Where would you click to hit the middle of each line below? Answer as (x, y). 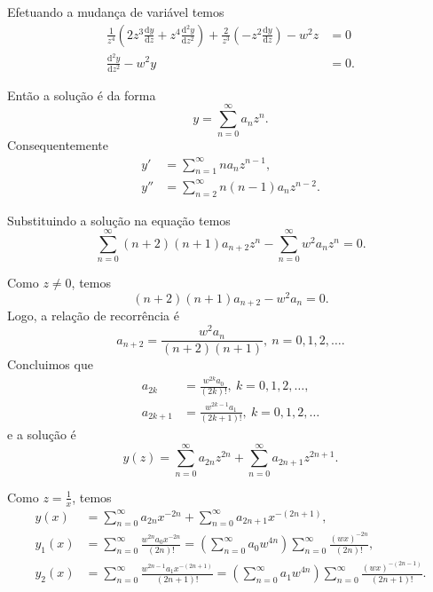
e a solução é (42, 434)
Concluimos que (50, 364)
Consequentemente (58, 145)
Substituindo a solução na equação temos (119, 220)
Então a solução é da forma (82, 95)
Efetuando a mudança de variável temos (116, 12)
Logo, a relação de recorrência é (93, 316)
